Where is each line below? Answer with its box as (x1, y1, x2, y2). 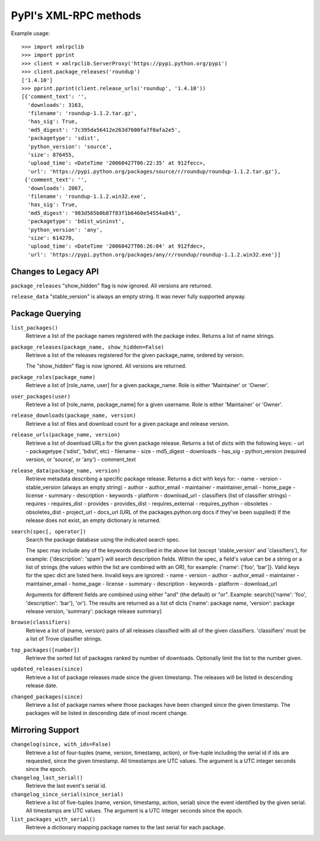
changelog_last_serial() (11, 774, 83, 781)
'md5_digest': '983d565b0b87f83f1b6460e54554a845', (27, 210, 181, 216)
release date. (25, 682, 58, 689)
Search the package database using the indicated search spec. (25, 536, 180, 543)
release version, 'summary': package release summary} (25, 608, 162, 615)
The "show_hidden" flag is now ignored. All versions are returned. (25, 362, 187, 369)
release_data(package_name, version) (11, 467, 121, 474)
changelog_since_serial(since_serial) (11, 791, 124, 798)
